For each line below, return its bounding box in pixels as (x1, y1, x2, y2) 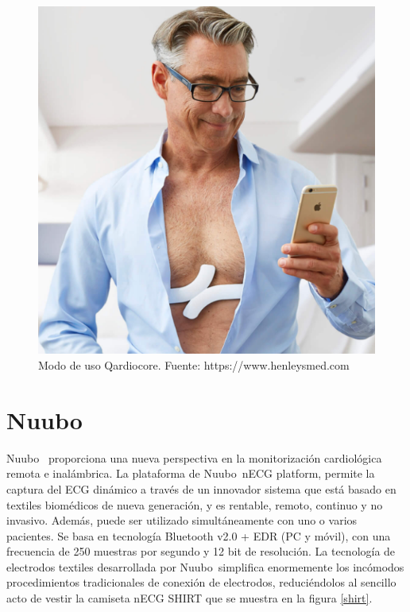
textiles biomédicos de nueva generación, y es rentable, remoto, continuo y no (6, 496, 383, 513)
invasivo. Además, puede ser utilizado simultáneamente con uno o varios (6, 512, 358, 529)
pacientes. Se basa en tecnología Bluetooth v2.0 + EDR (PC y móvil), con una (6, 527, 391, 544)
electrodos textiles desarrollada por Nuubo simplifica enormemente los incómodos (6, 558, 404, 575)
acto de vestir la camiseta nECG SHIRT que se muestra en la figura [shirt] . (6, 590, 373, 606)
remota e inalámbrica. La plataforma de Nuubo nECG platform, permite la (6, 465, 375, 482)
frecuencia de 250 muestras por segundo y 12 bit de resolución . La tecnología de (6, 543, 396, 560)
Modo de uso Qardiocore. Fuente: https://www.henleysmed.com (38, 357, 350, 374)
